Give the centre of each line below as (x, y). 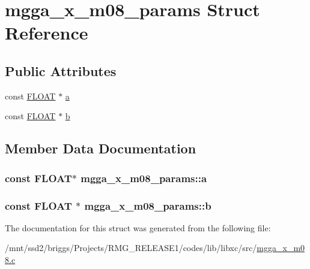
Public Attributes (61, 70)
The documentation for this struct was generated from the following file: (138, 227)
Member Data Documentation (101, 148)
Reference (47, 33)
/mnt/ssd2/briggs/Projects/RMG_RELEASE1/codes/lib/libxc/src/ (131, 248)
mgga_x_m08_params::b (148, 205)
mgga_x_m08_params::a (144, 178)
